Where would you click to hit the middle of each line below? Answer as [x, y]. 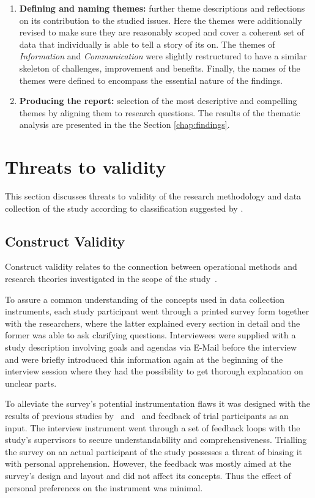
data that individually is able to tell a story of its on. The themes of [147, 44]
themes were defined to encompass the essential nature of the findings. [151, 80]
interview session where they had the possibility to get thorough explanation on [154, 371]
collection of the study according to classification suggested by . [124, 208]
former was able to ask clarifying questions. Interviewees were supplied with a [150, 335]
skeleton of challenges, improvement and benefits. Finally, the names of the [160, 68]
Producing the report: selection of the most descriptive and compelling [158, 101]
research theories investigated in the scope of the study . [111, 279]
